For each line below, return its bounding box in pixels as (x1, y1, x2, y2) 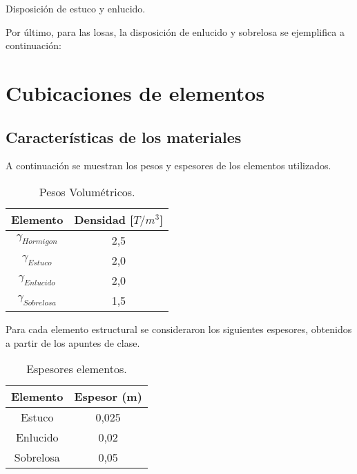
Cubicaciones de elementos (6, 78, 265, 106)
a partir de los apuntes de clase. (6, 335, 140, 350)
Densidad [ (74, 211, 134, 227)
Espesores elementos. (26, 361, 127, 377)
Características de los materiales (6, 126, 242, 147)
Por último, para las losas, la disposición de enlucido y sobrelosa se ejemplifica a (6, 24, 345, 39)
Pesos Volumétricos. (39, 183, 135, 200)
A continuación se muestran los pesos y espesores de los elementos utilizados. (6, 158, 331, 173)
